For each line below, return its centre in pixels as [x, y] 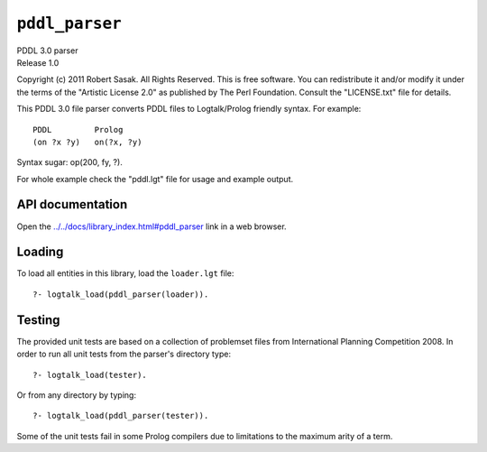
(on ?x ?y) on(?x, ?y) [87, 142]
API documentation [72, 204]
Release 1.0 [38, 62]
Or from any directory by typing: [77, 395]
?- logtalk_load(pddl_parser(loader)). [121, 294]
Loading [40, 252]
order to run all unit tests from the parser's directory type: [124, 354]
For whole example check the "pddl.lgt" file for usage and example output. [155, 179]
